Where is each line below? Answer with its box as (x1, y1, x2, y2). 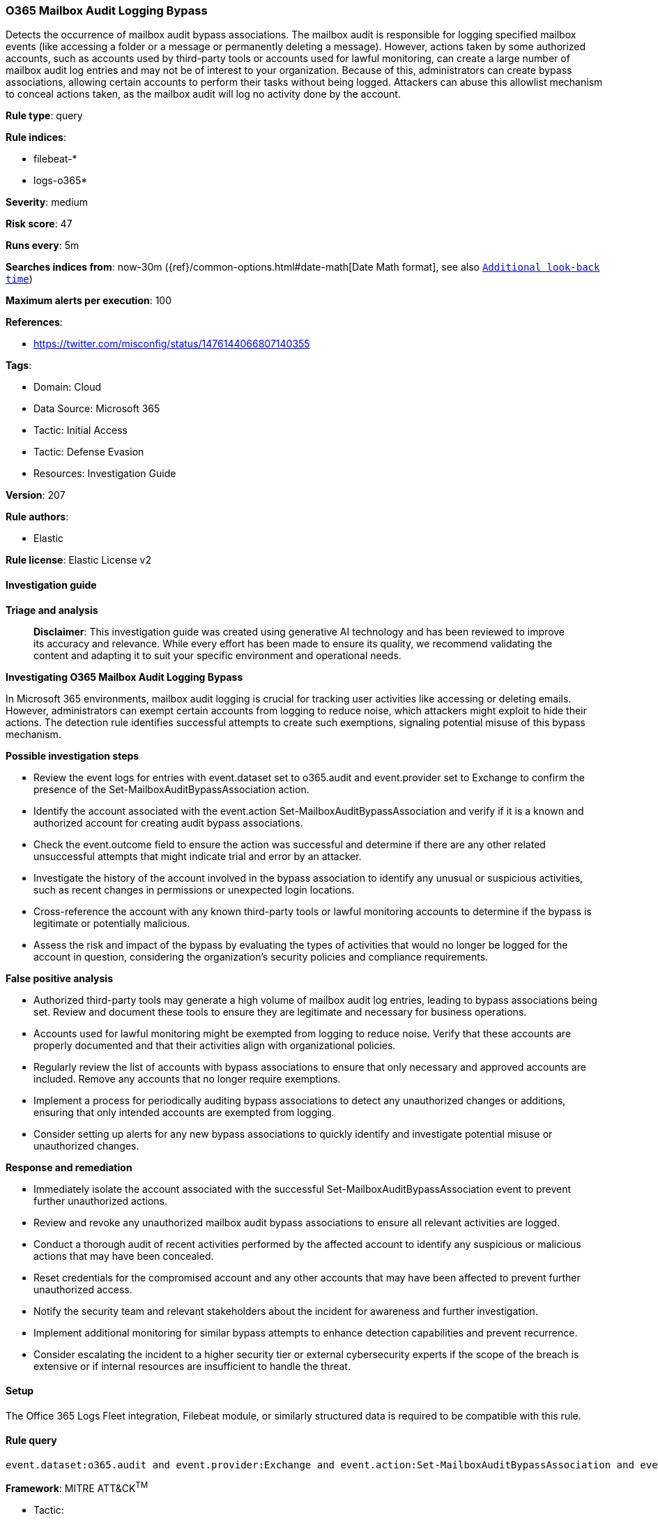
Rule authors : (6, 511, 69, 523)
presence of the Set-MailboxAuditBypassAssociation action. (33, 783, 309, 795)
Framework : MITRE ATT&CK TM (6, 1480, 148, 1494)
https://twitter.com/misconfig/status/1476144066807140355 (33, 338, 310, 350)
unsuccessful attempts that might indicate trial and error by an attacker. (33, 850, 362, 862)
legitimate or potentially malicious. (33, 917, 190, 929)
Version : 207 (6, 489, 66, 502)
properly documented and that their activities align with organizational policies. (33, 1039, 396, 1051)
